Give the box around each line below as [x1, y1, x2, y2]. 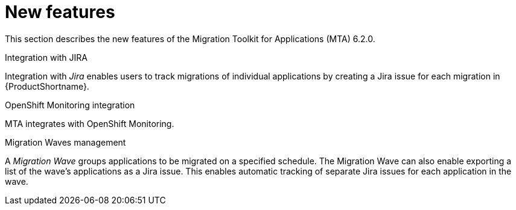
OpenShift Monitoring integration [5, 99, 135, 110]
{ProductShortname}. [5, 81, 89, 91]
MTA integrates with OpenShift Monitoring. [5, 118, 174, 129]
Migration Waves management [5, 137, 126, 147]
